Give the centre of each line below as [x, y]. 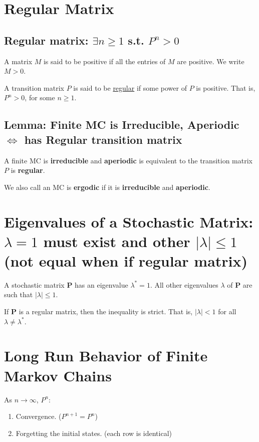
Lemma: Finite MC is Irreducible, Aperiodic [122, 125]
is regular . [28, 170]
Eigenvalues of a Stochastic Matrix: [129, 221]
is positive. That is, [226, 87]
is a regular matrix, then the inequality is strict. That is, [106, 311]
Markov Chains [58, 375]
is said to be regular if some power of [130, 87]
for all [227, 311]
